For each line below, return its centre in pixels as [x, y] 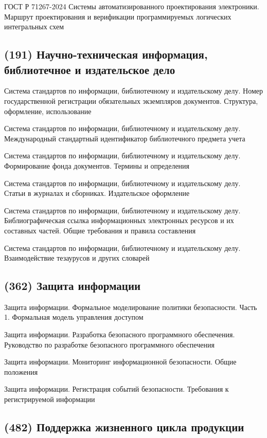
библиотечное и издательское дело [90, 69]
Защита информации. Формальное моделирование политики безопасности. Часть [131, 307]
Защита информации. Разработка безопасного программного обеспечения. [120, 334]
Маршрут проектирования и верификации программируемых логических [118, 16]
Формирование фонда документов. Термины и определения [97, 165]
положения [21, 371]
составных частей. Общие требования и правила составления [100, 230]
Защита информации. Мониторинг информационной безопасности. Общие [120, 362]
